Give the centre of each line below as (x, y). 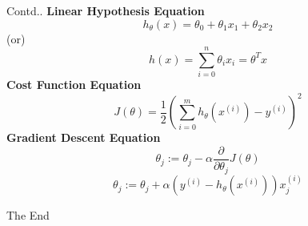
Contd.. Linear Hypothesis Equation (106, 10)
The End (28, 215)
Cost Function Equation (74, 85)
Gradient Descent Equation (84, 137)
